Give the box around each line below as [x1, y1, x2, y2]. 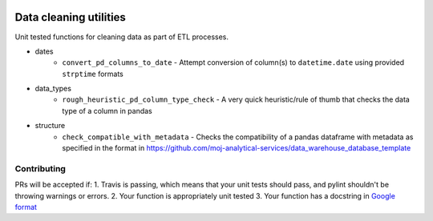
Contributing [14, 163, 66, 174]
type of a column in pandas [62, 106, 152, 115]
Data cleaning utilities [14, 10, 126, 24]
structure [34, 121, 66, 131]
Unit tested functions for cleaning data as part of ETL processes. [14, 32, 229, 42]
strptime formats [62, 69, 123, 78]
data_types [34, 84, 72, 94]
